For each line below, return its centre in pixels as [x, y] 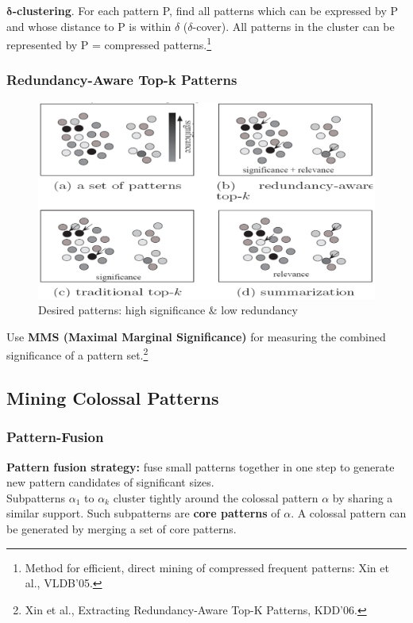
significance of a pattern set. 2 [77, 354]
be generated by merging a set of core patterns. [122, 529]
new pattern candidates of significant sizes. [110, 482]
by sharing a [363, 497]
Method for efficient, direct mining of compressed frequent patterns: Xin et [207, 567]
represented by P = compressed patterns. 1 [109, 43]
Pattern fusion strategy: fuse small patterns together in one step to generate [201, 466]
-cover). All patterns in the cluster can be [293, 26]
